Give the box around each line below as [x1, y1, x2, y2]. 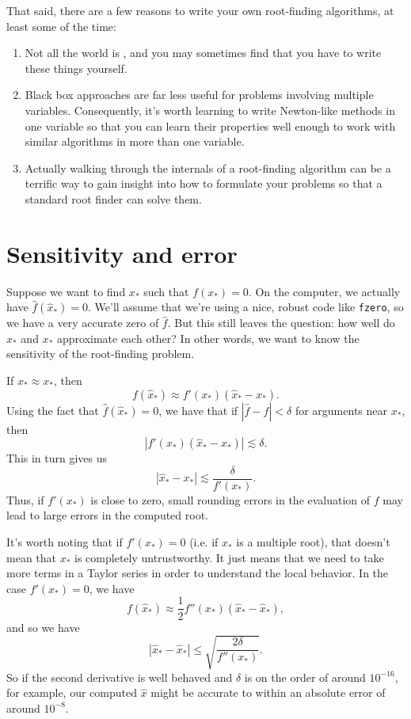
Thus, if [6, 491, 44, 508]
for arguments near [295, 401, 387, 418]
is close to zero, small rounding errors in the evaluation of [90, 491, 371, 508]
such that [143, 283, 189, 299]
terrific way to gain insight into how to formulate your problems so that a [25, 175, 382, 192]
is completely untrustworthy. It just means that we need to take [74, 549, 384, 565]
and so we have [6, 618, 80, 635]
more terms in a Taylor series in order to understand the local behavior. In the [6, 565, 389, 581]
